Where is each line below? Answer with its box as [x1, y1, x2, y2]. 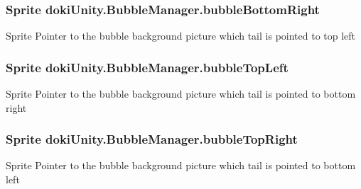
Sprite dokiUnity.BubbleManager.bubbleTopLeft [6, 58, 289, 76]
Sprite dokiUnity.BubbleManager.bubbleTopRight [6, 130, 298, 148]
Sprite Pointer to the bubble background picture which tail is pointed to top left [6, 28, 356, 43]
